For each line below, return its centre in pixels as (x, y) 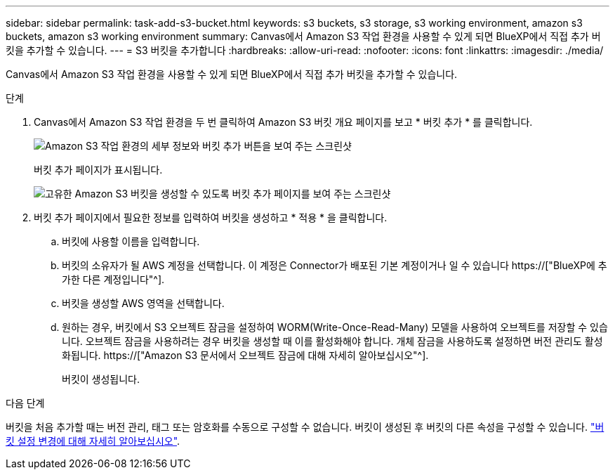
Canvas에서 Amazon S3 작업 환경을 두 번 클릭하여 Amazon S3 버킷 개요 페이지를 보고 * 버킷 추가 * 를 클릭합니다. (283, 122)
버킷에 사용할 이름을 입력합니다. (131, 241)
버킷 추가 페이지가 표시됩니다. (98, 170)
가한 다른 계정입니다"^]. (113, 279)
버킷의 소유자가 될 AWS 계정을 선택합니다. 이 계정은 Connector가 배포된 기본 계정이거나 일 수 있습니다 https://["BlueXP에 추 (335, 265)
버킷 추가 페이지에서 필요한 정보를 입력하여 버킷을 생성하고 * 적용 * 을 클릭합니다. (211, 217)
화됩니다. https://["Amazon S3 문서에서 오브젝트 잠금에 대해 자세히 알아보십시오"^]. (245, 355)
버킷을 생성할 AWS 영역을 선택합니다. (143, 303)
